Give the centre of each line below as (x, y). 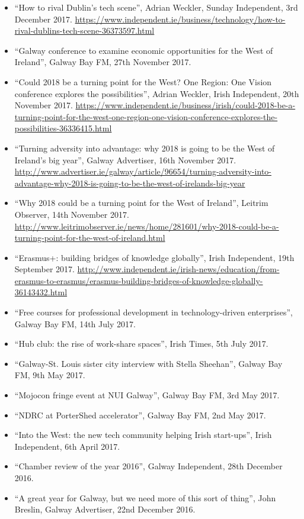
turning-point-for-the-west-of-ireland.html (90, 238)
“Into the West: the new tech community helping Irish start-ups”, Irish (143, 435)
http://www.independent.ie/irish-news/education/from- (178, 269)
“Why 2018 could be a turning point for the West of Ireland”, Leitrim (141, 203)
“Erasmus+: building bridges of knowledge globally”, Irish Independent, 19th (154, 257)
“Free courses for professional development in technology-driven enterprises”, (153, 312)
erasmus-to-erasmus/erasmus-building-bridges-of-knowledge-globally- (139, 280)
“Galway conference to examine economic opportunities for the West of (144, 50)
